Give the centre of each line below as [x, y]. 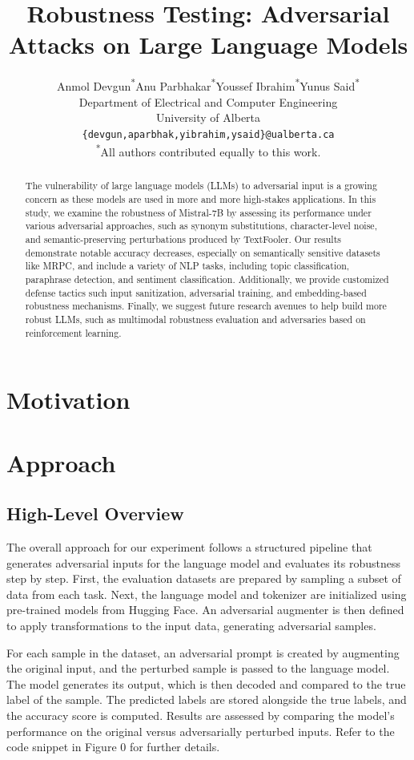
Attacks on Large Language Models [208, 44]
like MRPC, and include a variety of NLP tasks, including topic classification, [187, 266]
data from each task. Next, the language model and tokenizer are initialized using [207, 594]
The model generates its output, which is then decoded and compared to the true [206, 683]
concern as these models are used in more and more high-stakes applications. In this [201, 199]
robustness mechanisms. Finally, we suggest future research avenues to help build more [206, 306]
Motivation [68, 400]
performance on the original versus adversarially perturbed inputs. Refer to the [201, 731]
